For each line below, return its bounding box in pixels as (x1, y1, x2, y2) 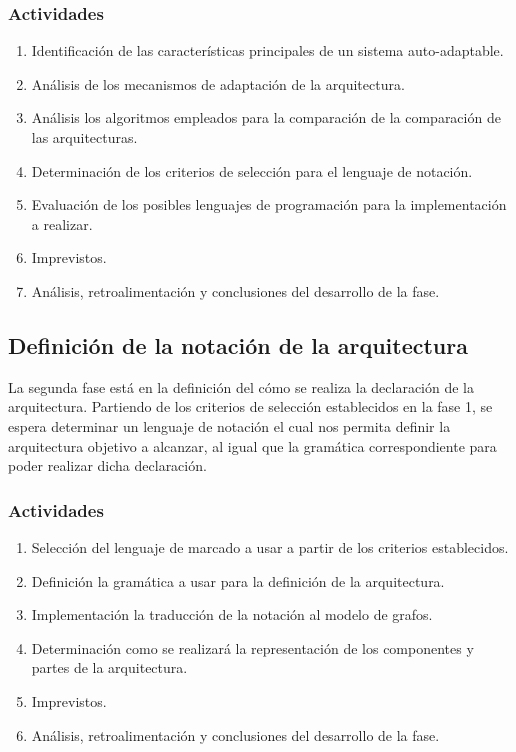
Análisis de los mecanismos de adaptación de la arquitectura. (31, 73, 405, 94)
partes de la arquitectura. (31, 657, 188, 678)
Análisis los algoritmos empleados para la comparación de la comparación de (31, 107, 501, 128)
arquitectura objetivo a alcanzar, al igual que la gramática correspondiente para (8, 435, 497, 456)
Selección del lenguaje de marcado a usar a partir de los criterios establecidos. (31, 536, 509, 557)
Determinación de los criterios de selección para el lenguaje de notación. (31, 160, 473, 181)
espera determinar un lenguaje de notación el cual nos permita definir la (8, 415, 451, 436)
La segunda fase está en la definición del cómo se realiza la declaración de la (8, 376, 475, 397)
